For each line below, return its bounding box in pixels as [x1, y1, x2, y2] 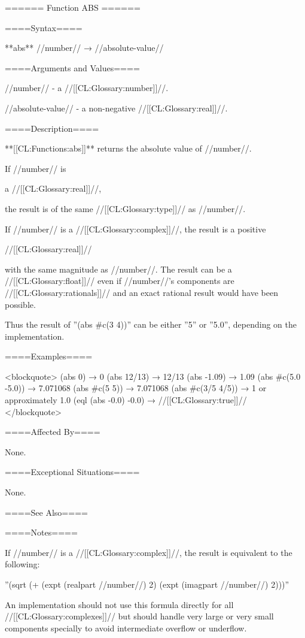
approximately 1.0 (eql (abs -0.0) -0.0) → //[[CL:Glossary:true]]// [5, 394, 247, 406]
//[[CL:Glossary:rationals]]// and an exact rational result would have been [5, 286, 278, 298]
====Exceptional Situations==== [5, 465, 140, 478]
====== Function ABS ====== [5, 1, 141, 13]
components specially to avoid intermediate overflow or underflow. [5, 621, 247, 634]
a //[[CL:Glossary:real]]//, [5, 182, 102, 195]
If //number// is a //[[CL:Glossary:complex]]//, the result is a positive [5, 222, 266, 235]
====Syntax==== [5, 21, 83, 34]
